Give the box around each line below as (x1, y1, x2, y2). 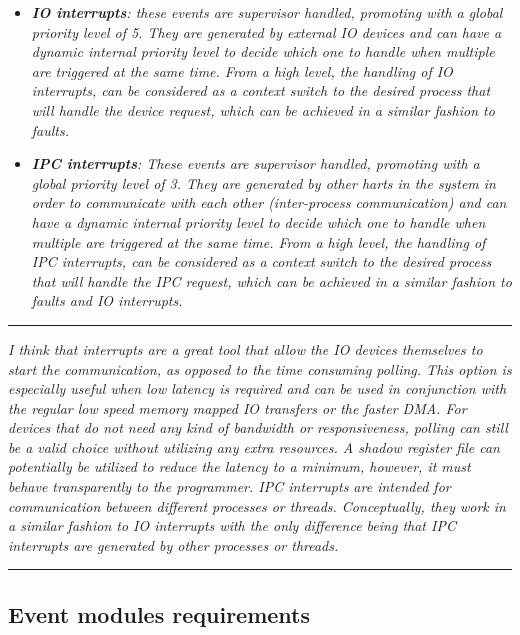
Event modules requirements (8, 598, 310, 629)
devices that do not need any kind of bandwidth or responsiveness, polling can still (8, 417, 508, 438)
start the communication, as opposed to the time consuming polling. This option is (8, 358, 512, 379)
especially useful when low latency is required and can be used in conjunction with (8, 378, 507, 399)
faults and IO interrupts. (31, 290, 183, 311)
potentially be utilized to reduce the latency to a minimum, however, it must (8, 456, 471, 477)
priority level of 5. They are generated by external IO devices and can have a (31, 21, 502, 42)
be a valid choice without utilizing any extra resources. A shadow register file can (8, 436, 500, 457)
